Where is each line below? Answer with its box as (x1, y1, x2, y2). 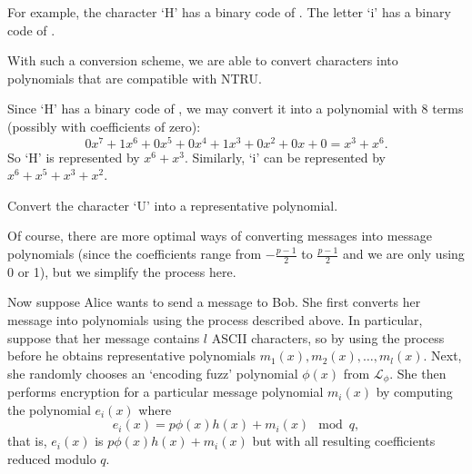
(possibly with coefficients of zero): (7, 116, 201, 135)
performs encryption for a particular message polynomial (7, 382, 324, 401)
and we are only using (342, 244, 465, 263)
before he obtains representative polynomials (7, 346, 256, 365)
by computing (376, 382, 453, 401)
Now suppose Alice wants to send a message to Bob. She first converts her (7, 292, 421, 311)
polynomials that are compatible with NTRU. (7, 68, 262, 87)
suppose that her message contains (7, 328, 200, 347)
